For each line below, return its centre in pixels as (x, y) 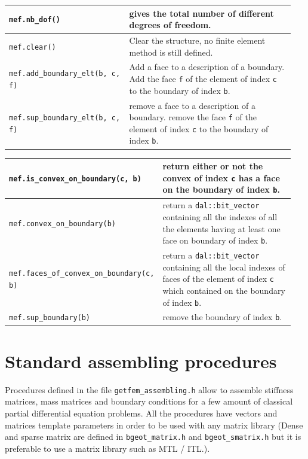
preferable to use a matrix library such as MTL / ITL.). (107, 448)
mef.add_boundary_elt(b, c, (65, 74)
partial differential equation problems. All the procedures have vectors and (141, 413)
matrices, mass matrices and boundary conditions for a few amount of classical (149, 401)
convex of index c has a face (221, 177)
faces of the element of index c (218, 279)
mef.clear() (33, 47)
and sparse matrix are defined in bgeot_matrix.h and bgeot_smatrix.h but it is (153, 437)
